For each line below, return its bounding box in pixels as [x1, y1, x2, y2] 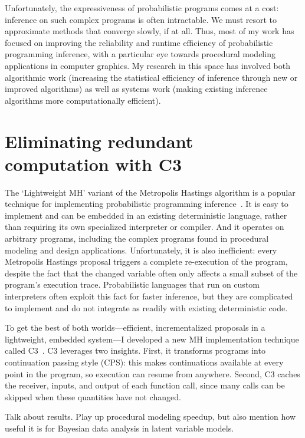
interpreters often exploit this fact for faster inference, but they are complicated [5, 290, 293, 302]
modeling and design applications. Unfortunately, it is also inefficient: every [5, 243, 277, 256]
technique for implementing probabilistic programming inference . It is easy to [5, 197, 288, 210]
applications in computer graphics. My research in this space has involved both [5, 59, 291, 71]
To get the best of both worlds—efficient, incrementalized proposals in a [5, 321, 265, 334]
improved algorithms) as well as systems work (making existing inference [5, 83, 268, 95]
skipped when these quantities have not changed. [5, 390, 181, 403]
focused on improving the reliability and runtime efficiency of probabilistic [5, 36, 273, 48]
